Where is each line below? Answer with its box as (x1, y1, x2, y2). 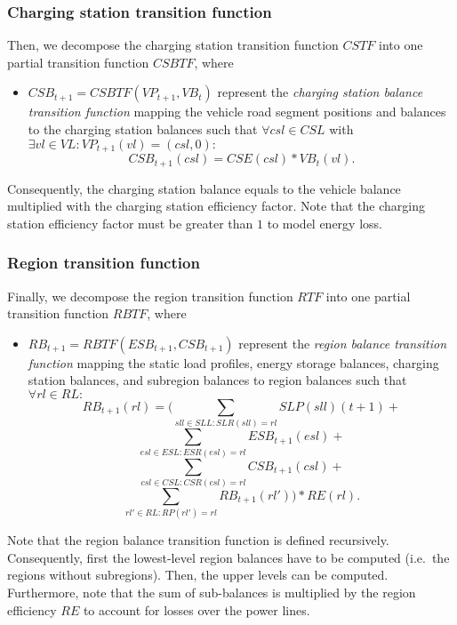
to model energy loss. (267, 213, 382, 232)
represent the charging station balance (217, 83, 423, 101)
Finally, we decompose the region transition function (7, 286, 293, 305)
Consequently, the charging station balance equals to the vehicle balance (7, 179, 401, 197)
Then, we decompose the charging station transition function (7, 36, 339, 54)
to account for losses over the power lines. (83, 600, 310, 619)
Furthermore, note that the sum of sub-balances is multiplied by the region (7, 582, 416, 601)
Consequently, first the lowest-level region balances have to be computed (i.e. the (7, 548, 450, 566)
